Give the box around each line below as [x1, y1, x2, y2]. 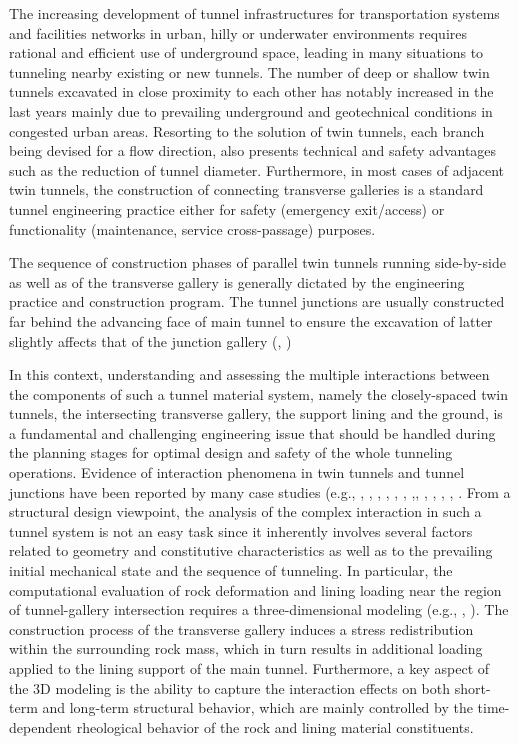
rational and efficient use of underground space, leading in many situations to [9, 42, 484, 63]
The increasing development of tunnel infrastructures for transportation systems [9, 3, 500, 23]
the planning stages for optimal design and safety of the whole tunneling [9, 442, 453, 463]
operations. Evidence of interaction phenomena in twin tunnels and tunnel [9, 462, 465, 483]
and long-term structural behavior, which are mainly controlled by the [42, 697, 473, 718]
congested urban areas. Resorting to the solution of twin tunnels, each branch [9, 120, 485, 141]
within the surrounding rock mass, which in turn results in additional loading [9, 638, 483, 659]
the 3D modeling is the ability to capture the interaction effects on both [9, 677, 451, 698]
